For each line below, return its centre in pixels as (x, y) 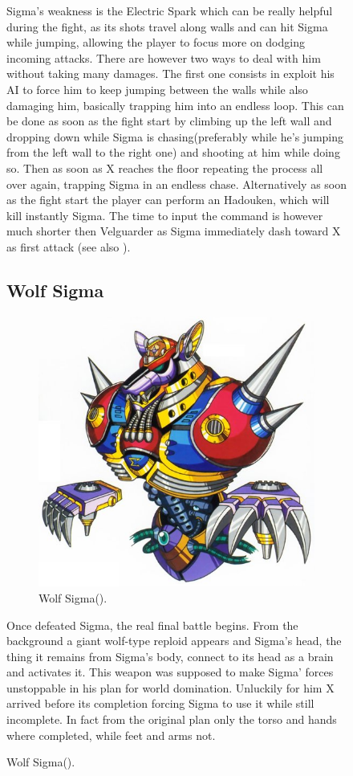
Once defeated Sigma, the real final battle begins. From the (152, 625)
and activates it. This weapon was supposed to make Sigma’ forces (170, 672)
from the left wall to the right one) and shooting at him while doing (173, 152)
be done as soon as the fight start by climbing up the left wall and (169, 121)
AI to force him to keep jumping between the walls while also (157, 89)
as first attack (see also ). (69, 246)
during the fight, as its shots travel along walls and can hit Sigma (167, 26)
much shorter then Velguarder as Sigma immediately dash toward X (174, 231)
